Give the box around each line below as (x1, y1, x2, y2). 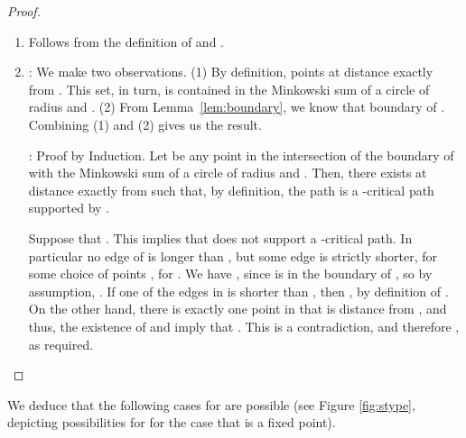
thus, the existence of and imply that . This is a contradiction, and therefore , (28, 316, 460, 335)
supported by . (28, 198, 109, 217)
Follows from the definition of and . (28, 32, 224, 50)
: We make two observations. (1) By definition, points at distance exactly (28, 62, 433, 81)
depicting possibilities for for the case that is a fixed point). (7, 413, 336, 432)
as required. (28, 334, 94, 353)
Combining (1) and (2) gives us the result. (28, 114, 262, 133)
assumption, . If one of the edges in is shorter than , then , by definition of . (28, 281, 449, 300)
